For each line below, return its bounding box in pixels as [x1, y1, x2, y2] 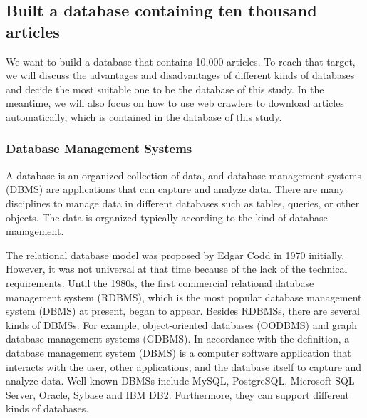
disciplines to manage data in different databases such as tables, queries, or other [6, 195, 360, 210]
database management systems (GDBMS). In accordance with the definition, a [6, 331, 350, 346]
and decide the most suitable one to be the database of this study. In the [6, 81, 324, 96]
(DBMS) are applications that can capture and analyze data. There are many [6, 182, 345, 197]
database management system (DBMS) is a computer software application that [6, 345, 351, 360]
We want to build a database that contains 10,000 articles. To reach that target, [6, 53, 356, 68]
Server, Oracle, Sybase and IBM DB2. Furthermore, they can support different [6, 387, 349, 402]
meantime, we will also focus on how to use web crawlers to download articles [6, 95, 344, 110]
